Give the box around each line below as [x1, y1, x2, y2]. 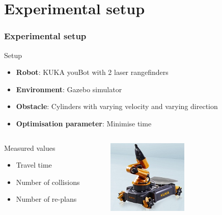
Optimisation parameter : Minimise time [16, 118, 152, 128]
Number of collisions [16, 176, 80, 187]
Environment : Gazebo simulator [16, 84, 122, 94]
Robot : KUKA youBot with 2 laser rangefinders [16, 67, 169, 77]
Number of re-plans [16, 194, 77, 204]
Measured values [4, 142, 55, 153]
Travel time [16, 159, 52, 170]
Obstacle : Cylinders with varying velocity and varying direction [16, 101, 218, 112]
